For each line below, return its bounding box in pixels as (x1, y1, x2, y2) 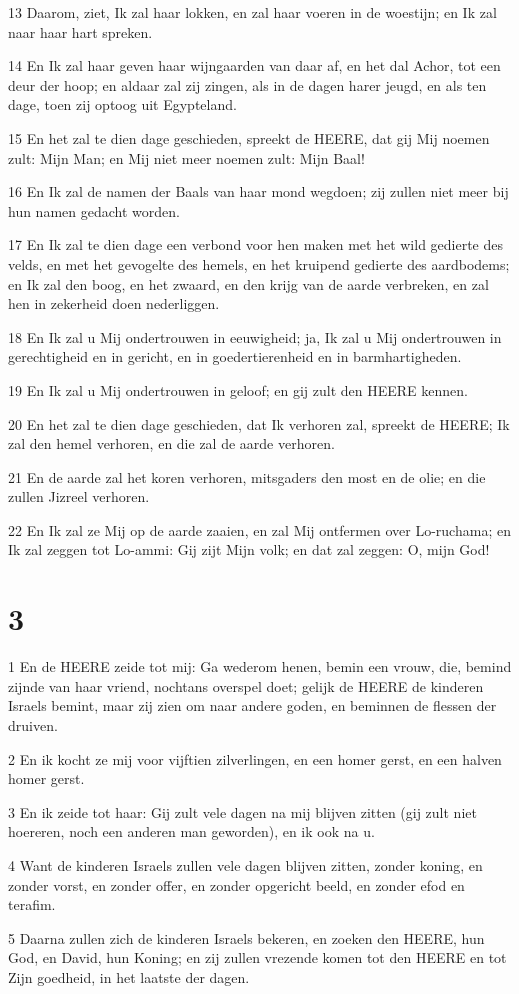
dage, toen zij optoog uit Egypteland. (8, 94, 237, 115)
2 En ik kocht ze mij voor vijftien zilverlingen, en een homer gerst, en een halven (8, 748, 502, 769)
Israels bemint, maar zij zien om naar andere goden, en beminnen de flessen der (8, 695, 497, 716)
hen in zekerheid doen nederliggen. (8, 293, 220, 314)
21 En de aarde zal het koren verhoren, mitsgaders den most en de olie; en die (8, 466, 486, 487)
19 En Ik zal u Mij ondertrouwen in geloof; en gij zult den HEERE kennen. (8, 379, 468, 400)
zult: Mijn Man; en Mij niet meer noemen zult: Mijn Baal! (8, 147, 365, 168)
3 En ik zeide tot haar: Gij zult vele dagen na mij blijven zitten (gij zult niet (8, 801, 477, 822)
